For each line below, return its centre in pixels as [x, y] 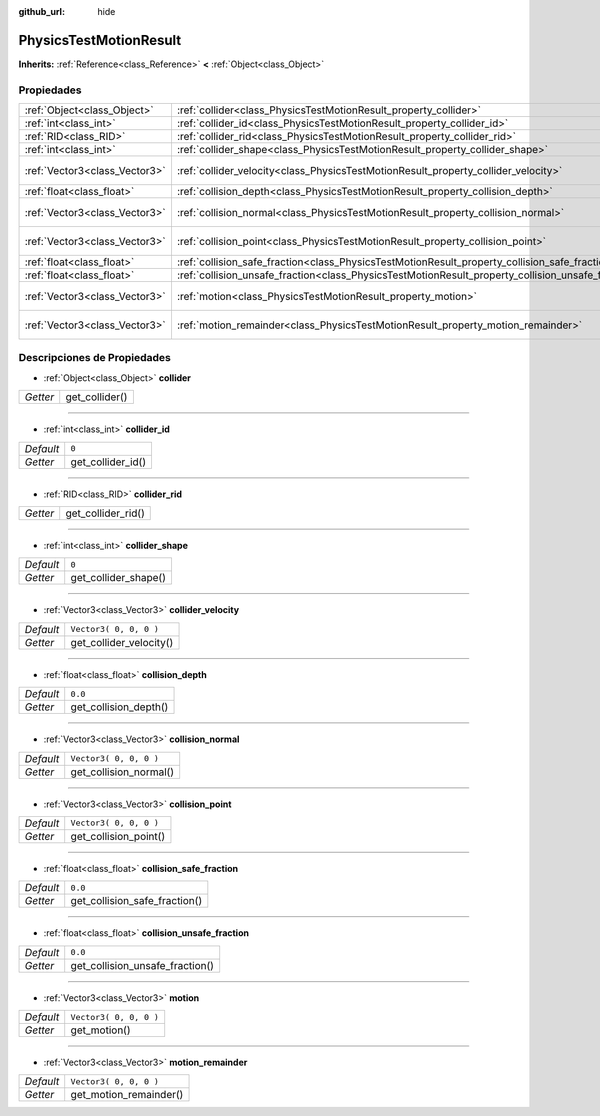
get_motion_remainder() [127, 1095]
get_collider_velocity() [122, 642]
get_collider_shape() [118, 578]
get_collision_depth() [119, 707]
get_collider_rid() [105, 513]
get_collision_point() [117, 836]
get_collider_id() [108, 462]
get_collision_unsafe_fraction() [142, 965]
